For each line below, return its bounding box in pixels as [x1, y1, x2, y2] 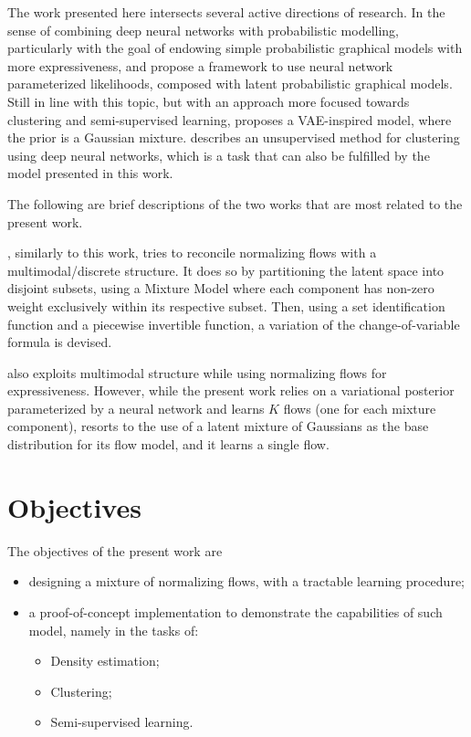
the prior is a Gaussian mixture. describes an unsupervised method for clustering [7, 128, 460, 147]
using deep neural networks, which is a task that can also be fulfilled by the [7, 145, 430, 164]
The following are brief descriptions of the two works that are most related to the [7, 194, 463, 213]
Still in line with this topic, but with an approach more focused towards [7, 91, 410, 111]
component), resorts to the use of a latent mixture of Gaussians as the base [7, 416, 429, 436]
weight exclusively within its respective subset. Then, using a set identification [7, 296, 445, 315]
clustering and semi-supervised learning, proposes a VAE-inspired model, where [7, 110, 452, 129]
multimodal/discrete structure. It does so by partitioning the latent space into [7, 260, 445, 279]
